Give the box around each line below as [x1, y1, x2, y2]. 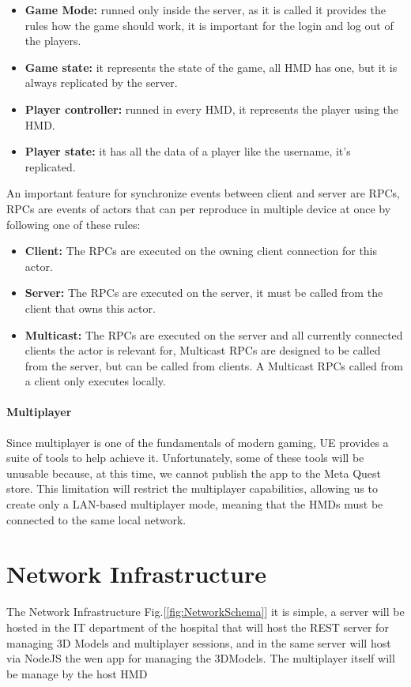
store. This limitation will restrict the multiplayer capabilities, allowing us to [6, 480, 378, 497]
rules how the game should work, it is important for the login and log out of [25, 17, 394, 33]
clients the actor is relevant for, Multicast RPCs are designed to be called [25, 342, 381, 359]
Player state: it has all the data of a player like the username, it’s [25, 143, 351, 160]
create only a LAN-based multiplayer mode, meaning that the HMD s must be [6, 496, 383, 512]
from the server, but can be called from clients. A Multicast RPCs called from [25, 357, 403, 374]
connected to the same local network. [6, 511, 187, 527]
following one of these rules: [6, 216, 141, 232]
